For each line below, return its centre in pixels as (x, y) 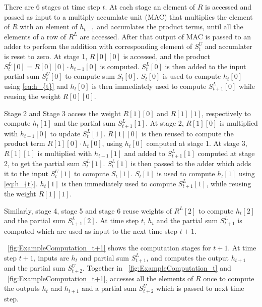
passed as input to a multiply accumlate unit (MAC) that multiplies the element (128, 16)
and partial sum (105, 257)
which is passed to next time (200, 288)
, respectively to (226, 113)
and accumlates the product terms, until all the (170, 27)
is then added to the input (206, 66)
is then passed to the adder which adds (191, 163)
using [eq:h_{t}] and (36, 86)
